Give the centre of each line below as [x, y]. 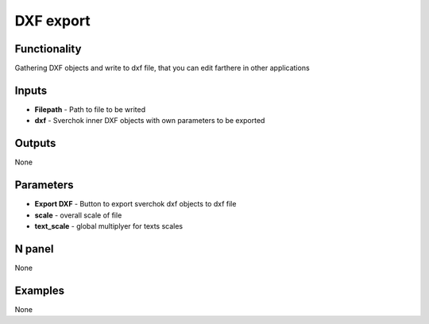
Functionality [48, 49]
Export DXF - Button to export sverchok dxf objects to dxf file [135, 204]
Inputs [31, 90]
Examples [40, 290]
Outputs [35, 143]
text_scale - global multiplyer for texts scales [109, 226]
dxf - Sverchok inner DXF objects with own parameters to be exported [150, 121]
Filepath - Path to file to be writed [90, 109]
